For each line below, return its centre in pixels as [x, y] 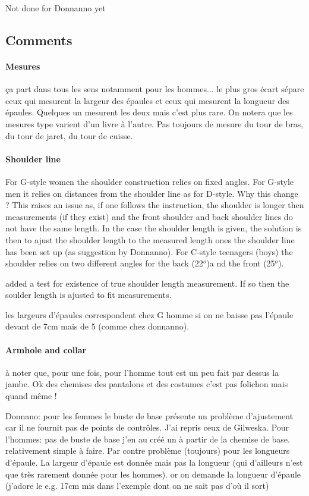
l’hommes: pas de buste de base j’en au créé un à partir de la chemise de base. [148, 439]
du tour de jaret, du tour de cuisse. [69, 135]
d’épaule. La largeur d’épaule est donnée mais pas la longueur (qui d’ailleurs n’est [154, 462]
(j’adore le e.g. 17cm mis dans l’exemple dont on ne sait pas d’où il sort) [137, 486]
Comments [39, 40]
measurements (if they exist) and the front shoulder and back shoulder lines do [149, 216]
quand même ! [31, 396]
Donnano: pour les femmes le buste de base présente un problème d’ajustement [149, 415]
